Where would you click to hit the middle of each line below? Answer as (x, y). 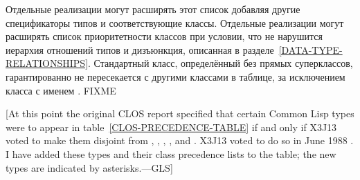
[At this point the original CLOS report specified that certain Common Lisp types (180, 113)
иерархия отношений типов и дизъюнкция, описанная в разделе (140, 49)
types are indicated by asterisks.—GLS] (89, 167)
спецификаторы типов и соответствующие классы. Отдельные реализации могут (175, 22)
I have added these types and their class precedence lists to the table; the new (171, 153)
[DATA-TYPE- (310, 49)
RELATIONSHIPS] (47, 63)
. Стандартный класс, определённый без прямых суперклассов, (220, 63)
